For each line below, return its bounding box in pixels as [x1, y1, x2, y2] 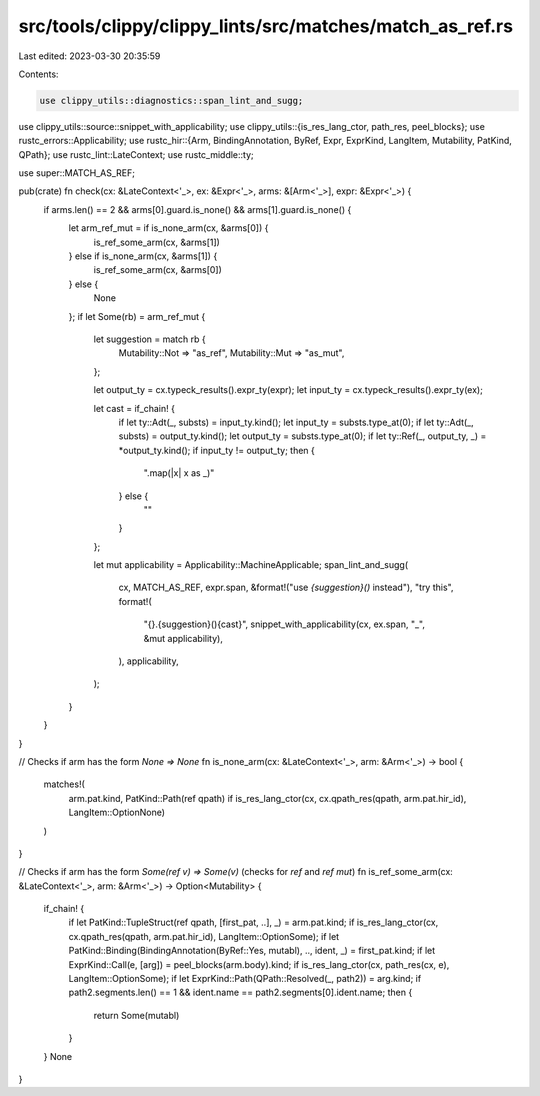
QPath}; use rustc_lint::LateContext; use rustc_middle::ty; [18, 148, 254, 160]
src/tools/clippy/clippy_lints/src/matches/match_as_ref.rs [18, 15, 514, 37]
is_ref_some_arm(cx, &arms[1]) [93, 236, 220, 248]
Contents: [18, 68, 59, 80]
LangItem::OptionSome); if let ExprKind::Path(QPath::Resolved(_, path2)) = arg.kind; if [68, 973, 422, 985]
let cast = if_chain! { [93, 402, 175, 414]
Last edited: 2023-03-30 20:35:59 [18, 50, 161, 62]
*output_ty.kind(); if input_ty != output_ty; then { [118, 444, 315, 456]
